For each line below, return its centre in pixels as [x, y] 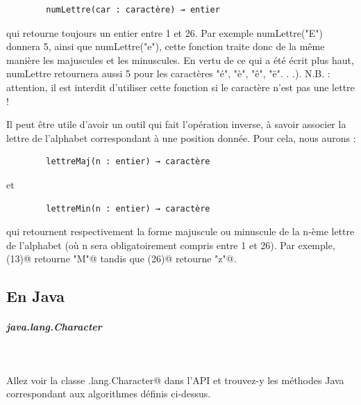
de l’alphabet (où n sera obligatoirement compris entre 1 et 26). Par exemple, [171, 245]
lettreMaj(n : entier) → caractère [128, 162]
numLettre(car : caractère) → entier [133, 10]
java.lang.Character [54, 327]
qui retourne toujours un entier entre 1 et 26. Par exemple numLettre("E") [165, 32]
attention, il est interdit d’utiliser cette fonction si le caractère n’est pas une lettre [180, 87]
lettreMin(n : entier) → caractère [128, 208]
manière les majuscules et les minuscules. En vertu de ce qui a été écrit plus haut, [180, 59]
